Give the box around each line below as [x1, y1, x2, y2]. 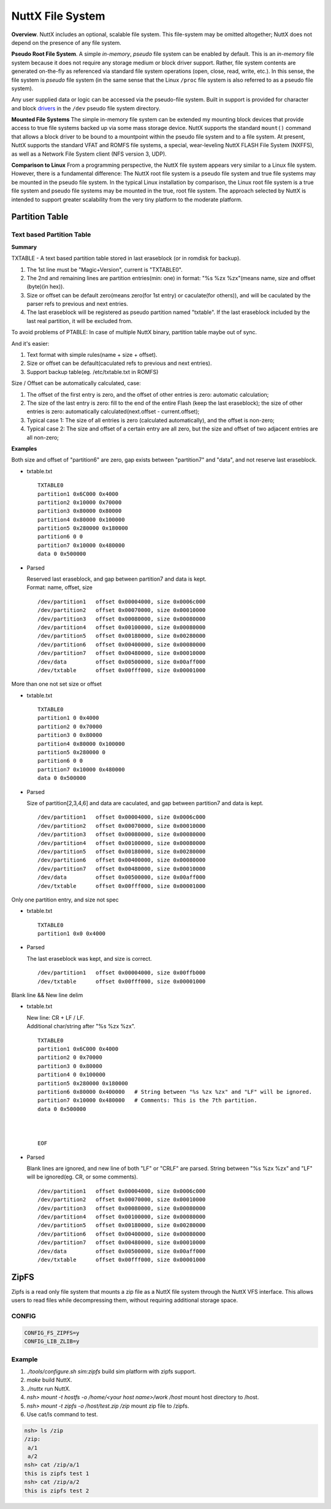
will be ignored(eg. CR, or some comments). [26, 1173, 138, 1180]
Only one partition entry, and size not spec [11, 896, 119, 903]
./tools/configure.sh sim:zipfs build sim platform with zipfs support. [26, 1367, 196, 1375]
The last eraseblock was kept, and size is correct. [26, 955, 153, 962]
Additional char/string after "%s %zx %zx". [26, 1023, 136, 1030]
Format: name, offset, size [26, 584, 93, 591]
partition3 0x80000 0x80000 [37, 508, 122, 514]
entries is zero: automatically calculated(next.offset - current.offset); [26, 408, 200, 415]
